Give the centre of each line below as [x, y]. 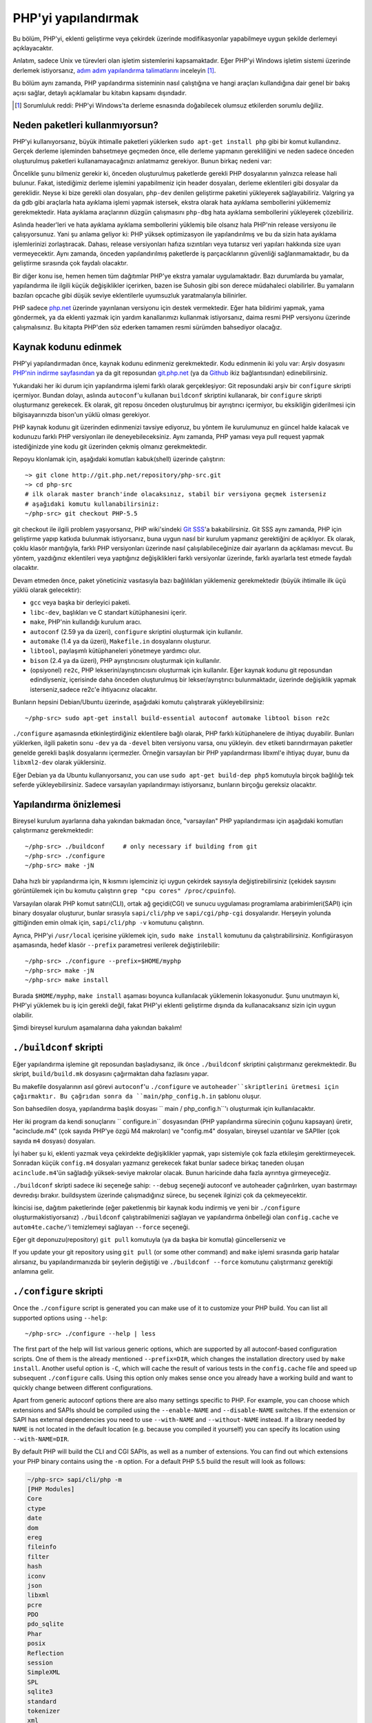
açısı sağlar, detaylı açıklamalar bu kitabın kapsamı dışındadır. [100, 92]
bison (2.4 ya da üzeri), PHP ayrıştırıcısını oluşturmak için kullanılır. [126, 660]
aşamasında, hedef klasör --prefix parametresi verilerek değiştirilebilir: [116, 945]
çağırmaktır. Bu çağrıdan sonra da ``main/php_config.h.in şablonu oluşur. [137, 1096]
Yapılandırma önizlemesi [67, 804]
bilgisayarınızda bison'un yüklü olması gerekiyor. [82, 414]
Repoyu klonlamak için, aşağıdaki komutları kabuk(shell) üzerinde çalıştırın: [119, 459]
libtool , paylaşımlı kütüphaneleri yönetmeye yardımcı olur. [115, 651]
